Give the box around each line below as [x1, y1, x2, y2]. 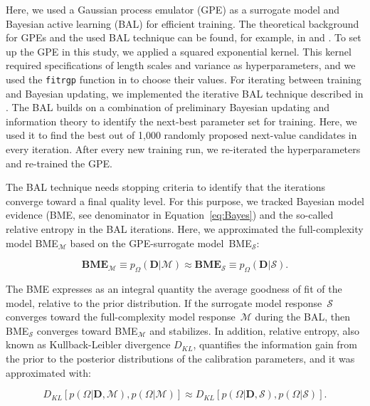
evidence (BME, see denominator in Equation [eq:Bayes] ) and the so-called [6, 207, 334, 222]
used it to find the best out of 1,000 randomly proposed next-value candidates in [6, 127, 357, 142]
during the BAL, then [255, 309, 350, 324]
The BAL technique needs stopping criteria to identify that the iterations [6, 179, 326, 194]
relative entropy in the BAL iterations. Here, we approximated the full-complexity [6, 221, 364, 236]
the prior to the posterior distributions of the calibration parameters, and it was [6, 350, 355, 365]
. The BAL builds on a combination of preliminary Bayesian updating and [6, 100, 330, 115]
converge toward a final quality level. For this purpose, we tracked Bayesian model [6, 193, 365, 208]
